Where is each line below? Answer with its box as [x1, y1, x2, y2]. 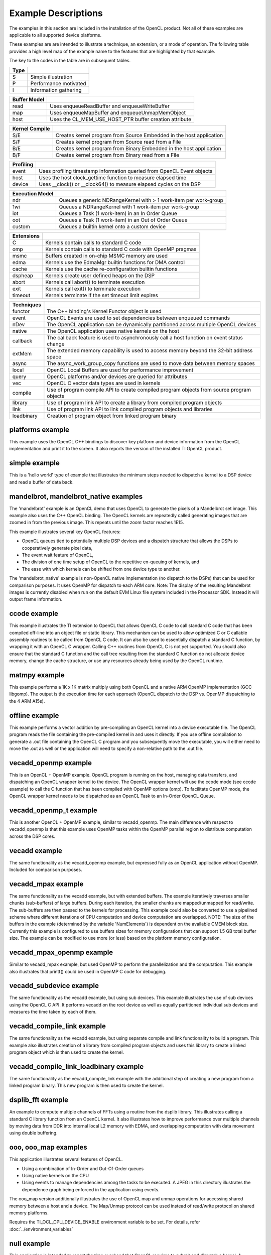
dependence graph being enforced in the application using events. [22, 1186, 160, 1192]
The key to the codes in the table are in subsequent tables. [9, 58, 131, 64]
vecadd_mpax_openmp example [9, 948, 113, 957]
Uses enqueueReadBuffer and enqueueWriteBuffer [49, 102, 170, 109]
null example [9, 1239, 50, 1247]
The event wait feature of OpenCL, [22, 552, 94, 558]
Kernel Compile [12, 125, 50, 132]
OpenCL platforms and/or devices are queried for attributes [47, 373, 188, 380]
